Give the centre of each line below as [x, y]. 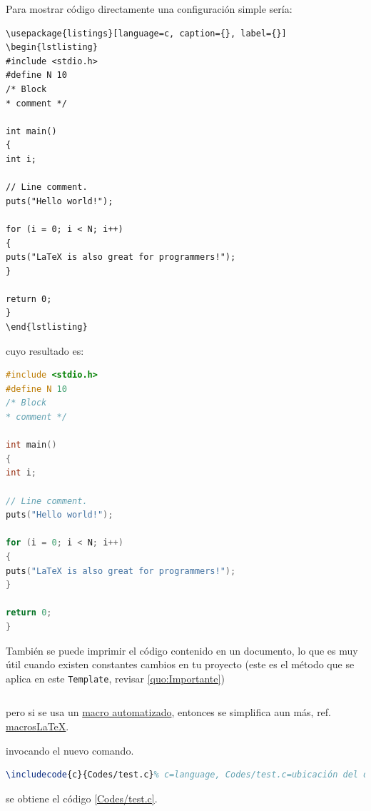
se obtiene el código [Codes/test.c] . [82, 798]
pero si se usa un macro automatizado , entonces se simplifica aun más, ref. [169, 712]
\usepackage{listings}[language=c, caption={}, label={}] [146, 33]
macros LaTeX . [37, 726]
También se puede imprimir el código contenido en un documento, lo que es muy [182, 650]
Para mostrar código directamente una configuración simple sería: [149, 9]
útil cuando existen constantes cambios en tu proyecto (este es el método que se [180, 664]
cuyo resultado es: [45, 350]
